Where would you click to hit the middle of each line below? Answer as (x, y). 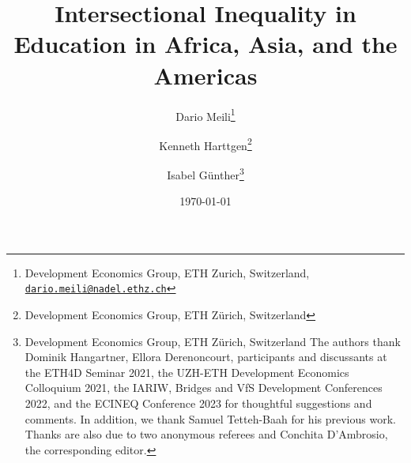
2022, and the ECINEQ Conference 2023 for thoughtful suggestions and (198, 403)
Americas (205, 75)
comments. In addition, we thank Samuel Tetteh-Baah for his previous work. (210, 418)
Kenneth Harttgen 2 (205, 144)
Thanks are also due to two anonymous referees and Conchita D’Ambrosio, (206, 434)
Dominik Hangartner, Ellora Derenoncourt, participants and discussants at (206, 357)
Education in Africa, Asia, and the (205, 44)
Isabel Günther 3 (205, 173)
